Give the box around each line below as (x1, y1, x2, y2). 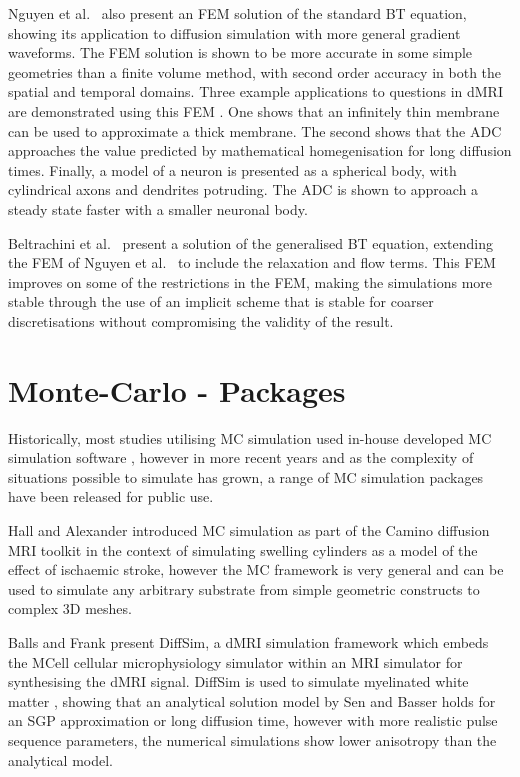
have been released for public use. (8, 486, 214, 507)
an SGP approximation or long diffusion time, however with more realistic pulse (8, 710, 498, 731)
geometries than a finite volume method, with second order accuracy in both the (8, 61, 502, 82)
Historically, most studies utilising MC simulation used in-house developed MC (8, 427, 492, 448)
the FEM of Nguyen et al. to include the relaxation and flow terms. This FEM (8, 252, 496, 273)
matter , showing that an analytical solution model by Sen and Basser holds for (8, 690, 496, 711)
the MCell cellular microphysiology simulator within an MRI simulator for (8, 651, 463, 672)
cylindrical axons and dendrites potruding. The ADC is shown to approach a (8, 179, 479, 200)
